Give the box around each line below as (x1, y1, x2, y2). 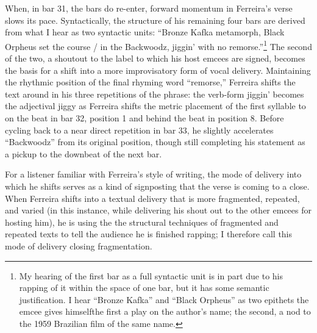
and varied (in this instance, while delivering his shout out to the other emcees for (5, 204, 312, 217)
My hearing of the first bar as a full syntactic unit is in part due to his (19, 269, 283, 282)
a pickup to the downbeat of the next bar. (5, 147, 162, 160)
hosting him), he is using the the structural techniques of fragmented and (5, 215, 279, 228)
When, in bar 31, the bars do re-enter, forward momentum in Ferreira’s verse (5, 2, 293, 14)
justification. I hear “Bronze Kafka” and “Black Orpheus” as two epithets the (19, 293, 309, 306)
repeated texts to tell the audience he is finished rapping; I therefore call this (5, 227, 293, 240)
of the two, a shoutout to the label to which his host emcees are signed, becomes (5, 52, 305, 65)
